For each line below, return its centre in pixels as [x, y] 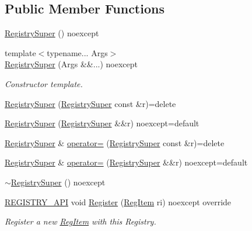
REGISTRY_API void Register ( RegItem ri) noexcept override [118, 201]
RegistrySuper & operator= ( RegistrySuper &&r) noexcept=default [126, 162]
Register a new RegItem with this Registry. [80, 221]
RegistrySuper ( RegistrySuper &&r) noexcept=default [102, 123]
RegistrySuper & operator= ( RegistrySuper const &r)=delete [115, 142]
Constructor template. [44, 83]
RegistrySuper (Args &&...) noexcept [71, 64]
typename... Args [77, 52]
